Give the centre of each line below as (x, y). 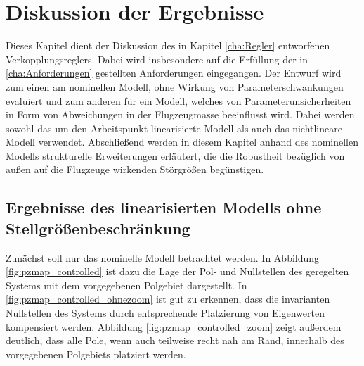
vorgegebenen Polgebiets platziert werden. (96, 354)
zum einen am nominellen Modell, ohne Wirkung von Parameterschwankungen (175, 86)
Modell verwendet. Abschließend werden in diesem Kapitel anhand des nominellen (182, 142)
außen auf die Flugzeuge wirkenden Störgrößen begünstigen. (135, 169)
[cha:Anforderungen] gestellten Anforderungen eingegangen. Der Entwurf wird (174, 73)
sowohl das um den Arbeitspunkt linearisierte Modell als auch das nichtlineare (174, 128)
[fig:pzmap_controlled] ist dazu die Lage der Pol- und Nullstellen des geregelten (177, 271)
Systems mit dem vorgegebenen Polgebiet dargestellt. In (126, 285)
